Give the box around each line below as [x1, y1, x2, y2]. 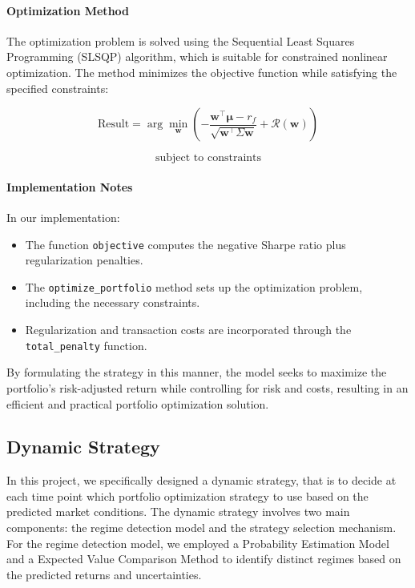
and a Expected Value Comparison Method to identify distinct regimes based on [6, 550, 401, 567]
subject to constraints [155, 152, 262, 164]
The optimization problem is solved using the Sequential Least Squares [6, 32, 355, 49]
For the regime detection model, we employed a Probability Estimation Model [6, 534, 389, 551]
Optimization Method [6, 2, 130, 18]
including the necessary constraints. [25, 294, 200, 311]
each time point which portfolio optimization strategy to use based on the [6, 487, 369, 504]
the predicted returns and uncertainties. [6, 566, 202, 582]
